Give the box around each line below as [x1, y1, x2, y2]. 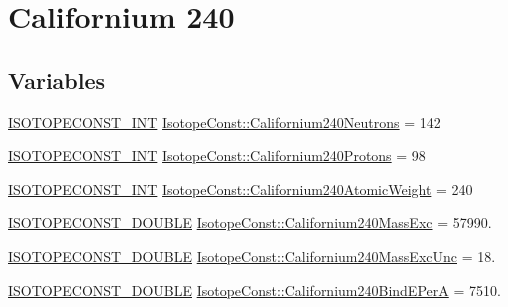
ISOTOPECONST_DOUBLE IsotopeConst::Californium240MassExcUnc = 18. [8, 245, 496, 266]
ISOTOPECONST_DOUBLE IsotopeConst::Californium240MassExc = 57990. [8, 212, 492, 233]
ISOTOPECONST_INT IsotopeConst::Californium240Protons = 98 [8, 145, 426, 166]
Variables [8, 64, 106, 95]
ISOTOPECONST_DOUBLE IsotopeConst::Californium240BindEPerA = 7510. [8, 279, 501, 300]
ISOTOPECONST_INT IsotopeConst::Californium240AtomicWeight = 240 [8, 178, 473, 199]
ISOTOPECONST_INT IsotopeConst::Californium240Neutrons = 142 [8, 111, 441, 132]
